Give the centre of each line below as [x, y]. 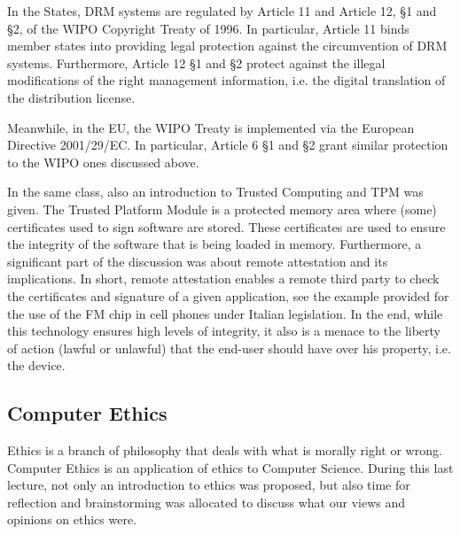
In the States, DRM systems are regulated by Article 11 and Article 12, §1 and [222, 11]
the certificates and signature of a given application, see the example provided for [228, 295]
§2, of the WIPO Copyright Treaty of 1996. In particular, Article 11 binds [208, 28]
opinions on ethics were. [72, 519]
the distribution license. [71, 97]
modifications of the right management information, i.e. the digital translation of [226, 80]
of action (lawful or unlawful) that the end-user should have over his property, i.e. [229, 348]
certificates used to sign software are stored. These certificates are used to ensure [226, 226]
